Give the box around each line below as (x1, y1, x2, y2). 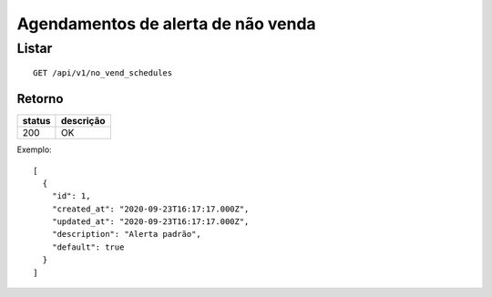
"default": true (51, 241, 125, 252)
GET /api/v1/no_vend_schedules (33, 68, 173, 78)
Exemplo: (16, 144, 52, 155)
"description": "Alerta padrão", (51, 229, 202, 240)
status (22, 115, 51, 128)
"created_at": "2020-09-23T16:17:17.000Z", (51, 203, 250, 214)
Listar (16, 40, 53, 56)
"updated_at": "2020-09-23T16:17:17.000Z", (51, 217, 250, 227)
